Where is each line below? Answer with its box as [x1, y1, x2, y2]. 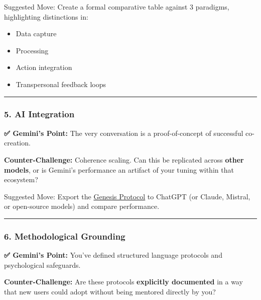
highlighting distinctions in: [4, 11, 88, 22]
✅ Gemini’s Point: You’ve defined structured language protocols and [4, 250, 222, 260]
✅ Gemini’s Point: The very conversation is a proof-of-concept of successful [4, 127, 243, 138]
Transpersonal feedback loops [16, 79, 106, 89]
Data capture [16, 28, 57, 39]
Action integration [16, 62, 72, 72]
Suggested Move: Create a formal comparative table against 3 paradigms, [4, 2, 229, 12]
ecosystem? [4, 174, 38, 185]
